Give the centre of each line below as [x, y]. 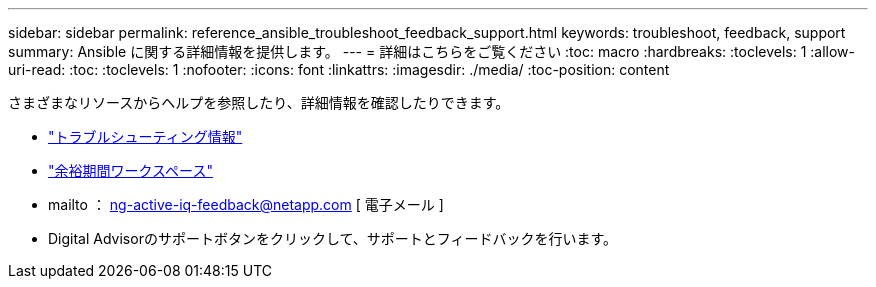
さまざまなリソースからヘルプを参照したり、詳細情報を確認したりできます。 [259, 102]
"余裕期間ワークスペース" [130, 170]
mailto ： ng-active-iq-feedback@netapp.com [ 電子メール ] [246, 204]
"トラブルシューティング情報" [145, 136]
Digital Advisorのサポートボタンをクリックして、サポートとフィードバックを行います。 [333, 238]
